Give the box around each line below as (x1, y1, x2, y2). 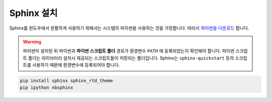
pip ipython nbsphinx (20, 85, 74, 90)
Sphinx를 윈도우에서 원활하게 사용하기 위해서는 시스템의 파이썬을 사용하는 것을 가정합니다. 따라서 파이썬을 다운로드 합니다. (9, 25, 249, 31)
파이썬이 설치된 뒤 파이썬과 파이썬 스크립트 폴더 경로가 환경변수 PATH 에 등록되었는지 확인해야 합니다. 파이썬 (23, 48, 235, 54)
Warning (23, 38, 41, 44)
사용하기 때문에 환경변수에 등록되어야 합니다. (32, 62, 120, 68)
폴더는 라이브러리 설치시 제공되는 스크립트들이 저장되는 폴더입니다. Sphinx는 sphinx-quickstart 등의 (28, 55, 234, 61)
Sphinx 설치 (9, 7, 58, 18)
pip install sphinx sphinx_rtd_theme (20, 78, 113, 83)
